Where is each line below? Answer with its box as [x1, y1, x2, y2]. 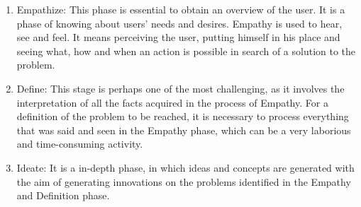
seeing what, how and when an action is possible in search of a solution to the [16, 43, 356, 58]
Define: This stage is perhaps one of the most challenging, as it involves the [16, 81, 345, 95]
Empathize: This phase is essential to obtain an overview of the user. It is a [16, 2, 345, 16]
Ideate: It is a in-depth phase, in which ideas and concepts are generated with [16, 160, 355, 175]
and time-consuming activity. [16, 136, 143, 151]
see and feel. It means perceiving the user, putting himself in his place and [16, 30, 340, 45]
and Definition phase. [16, 188, 110, 203]
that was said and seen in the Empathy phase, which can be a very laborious [16, 122, 351, 137]
